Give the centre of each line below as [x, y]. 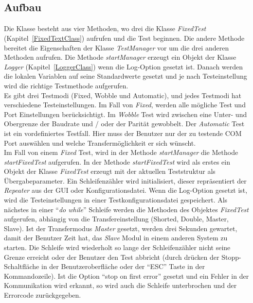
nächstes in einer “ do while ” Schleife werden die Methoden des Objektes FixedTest [126, 209]
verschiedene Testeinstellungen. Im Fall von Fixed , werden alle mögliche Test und [125, 105]
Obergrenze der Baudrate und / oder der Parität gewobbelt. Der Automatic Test [124, 124]
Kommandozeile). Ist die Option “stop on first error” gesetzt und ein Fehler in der [126, 276]
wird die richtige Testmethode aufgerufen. [66, 85]
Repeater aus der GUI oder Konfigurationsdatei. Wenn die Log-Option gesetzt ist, [126, 190]
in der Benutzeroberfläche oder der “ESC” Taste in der [123, 266]
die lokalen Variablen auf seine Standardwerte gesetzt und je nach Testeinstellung [126, 76]
